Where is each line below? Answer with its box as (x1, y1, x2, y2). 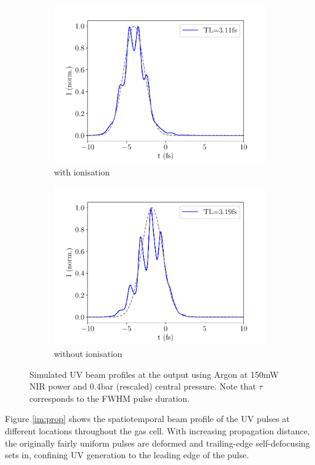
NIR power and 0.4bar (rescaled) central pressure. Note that (29, 380, 256, 393)
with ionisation (54, 165, 110, 178)
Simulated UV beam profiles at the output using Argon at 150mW (29, 367, 279, 380)
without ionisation (54, 347, 123, 359)
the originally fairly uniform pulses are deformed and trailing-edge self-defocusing (5, 436, 310, 449)
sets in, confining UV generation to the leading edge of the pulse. (5, 448, 249, 461)
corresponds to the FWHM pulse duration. (29, 391, 190, 404)
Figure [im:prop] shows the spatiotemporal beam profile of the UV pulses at (5, 412, 290, 425)
